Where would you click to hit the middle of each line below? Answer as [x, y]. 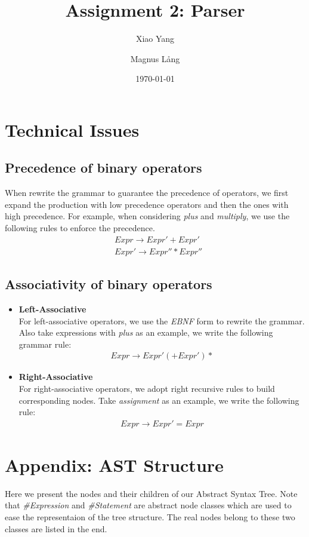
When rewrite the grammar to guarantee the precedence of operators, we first [147, 193]
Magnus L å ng [155, 58]
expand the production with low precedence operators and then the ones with [147, 204]
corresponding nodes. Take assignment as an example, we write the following [159, 400]
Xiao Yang [155, 39]
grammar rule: [45, 344]
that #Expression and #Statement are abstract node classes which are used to [148, 505]
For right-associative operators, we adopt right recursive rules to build [147, 388]
